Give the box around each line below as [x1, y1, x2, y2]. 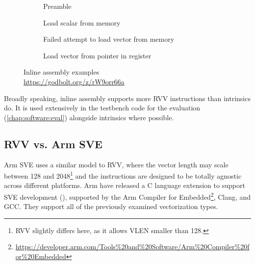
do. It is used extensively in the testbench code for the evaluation [4, 103, 201, 113]
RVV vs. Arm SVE [4, 136, 102, 151]
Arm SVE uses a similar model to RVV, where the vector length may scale [4, 159, 229, 169]
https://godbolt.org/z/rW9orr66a [24, 76, 125, 86]
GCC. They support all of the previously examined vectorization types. [4, 201, 218, 211]
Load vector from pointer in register [43, 50, 152, 60]
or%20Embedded [15, 251, 66, 262]
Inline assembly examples [24, 67, 100, 77]
